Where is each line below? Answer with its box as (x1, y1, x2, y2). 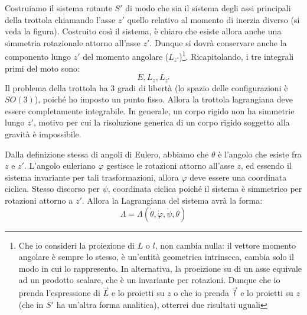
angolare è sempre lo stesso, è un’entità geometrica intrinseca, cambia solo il (18, 250, 294, 263)
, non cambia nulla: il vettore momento (155, 239, 296, 251)
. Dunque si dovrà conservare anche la (149, 36, 287, 49)
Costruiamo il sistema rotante (5, 2, 112, 14)
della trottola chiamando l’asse (5, 13, 116, 25)
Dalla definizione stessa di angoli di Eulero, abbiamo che (5, 147, 209, 160)
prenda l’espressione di (18, 287, 100, 299)
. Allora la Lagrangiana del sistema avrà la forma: (81, 194, 263, 207)
